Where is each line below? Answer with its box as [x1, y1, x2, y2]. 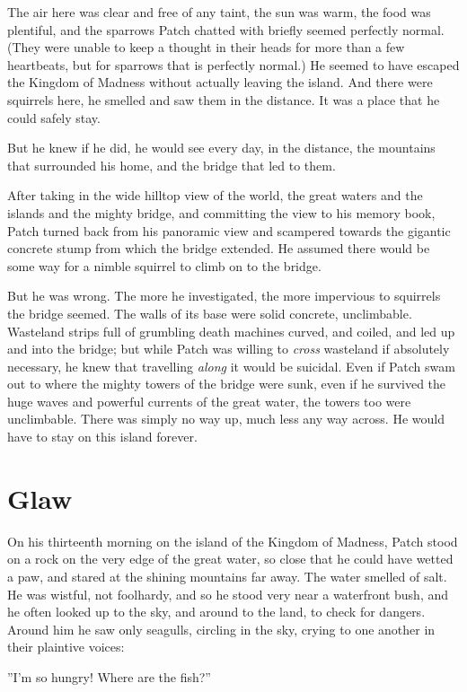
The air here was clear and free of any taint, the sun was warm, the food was [7, 3, 431, 21]
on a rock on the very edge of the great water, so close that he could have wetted [7, 549, 454, 568]
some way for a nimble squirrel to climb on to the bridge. [7, 256, 322, 275]
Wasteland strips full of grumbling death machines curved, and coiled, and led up [7, 321, 455, 340]
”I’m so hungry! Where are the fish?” [7, 667, 211, 686]
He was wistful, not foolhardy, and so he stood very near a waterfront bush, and [7, 584, 449, 603]
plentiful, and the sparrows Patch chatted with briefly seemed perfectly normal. [7, 20, 445, 39]
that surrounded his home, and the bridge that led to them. [7, 155, 336, 174]
